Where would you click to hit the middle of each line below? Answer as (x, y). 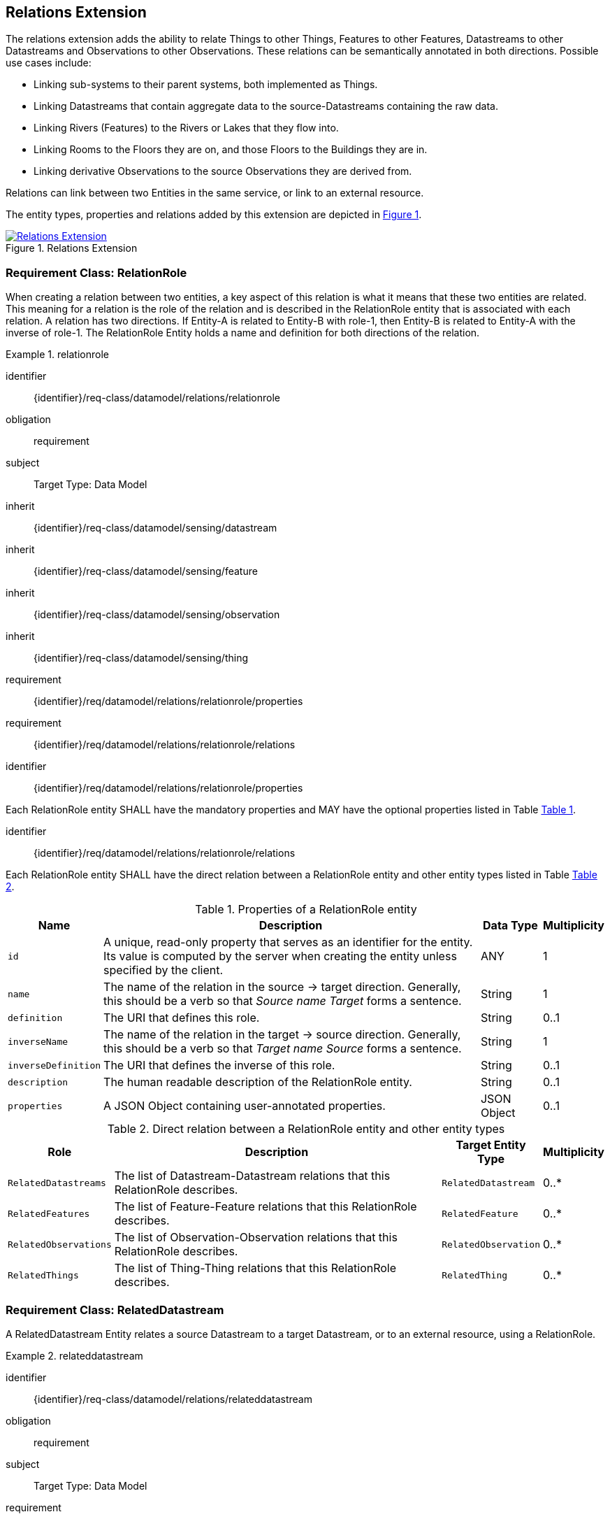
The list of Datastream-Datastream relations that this (252, 1176)
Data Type (510, 926)
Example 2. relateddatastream (74, 1355)
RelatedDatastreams (57, 1183)
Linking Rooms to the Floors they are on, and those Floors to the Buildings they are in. (231, 150)
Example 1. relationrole (57, 355)
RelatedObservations (60, 1244)
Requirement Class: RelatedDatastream (115, 1310)
